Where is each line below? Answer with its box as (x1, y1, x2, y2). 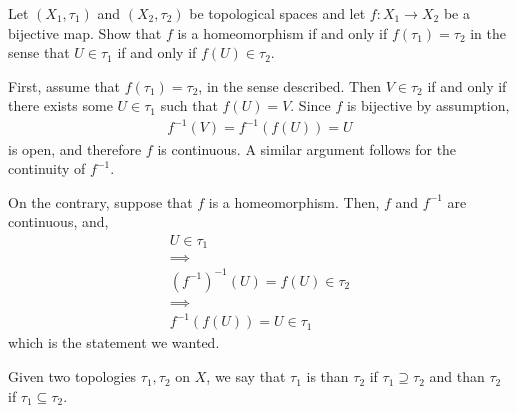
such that (160, 95, 218, 116)
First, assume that (8, 75, 121, 96)
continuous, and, (8, 211, 109, 232)
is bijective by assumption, (346, 95, 510, 116)
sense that (8, 42, 70, 63)
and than (429, 366, 485, 387)
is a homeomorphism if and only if (177, 22, 388, 43)
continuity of (8, 158, 86, 179)
